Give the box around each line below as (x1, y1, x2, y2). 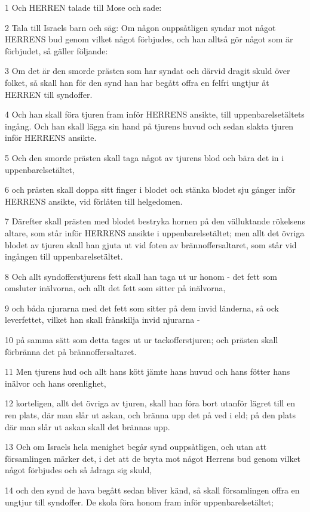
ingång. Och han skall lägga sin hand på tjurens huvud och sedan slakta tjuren (5, 119, 294, 132)
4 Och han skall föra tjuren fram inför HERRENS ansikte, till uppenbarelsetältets (5, 108, 305, 121)
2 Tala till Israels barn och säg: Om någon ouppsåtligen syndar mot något (5, 21, 276, 33)
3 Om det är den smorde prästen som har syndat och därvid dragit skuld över (5, 64, 290, 77)
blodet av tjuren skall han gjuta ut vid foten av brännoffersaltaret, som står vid (5, 238, 297, 251)
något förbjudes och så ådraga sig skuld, (5, 464, 152, 476)
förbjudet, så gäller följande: (5, 44, 108, 57)
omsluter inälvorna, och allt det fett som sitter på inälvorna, (5, 282, 226, 294)
